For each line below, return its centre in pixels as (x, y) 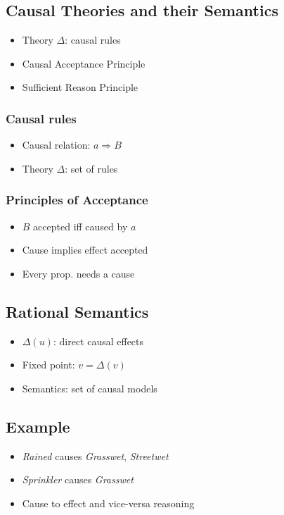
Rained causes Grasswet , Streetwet (95, 455)
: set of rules (91, 168)
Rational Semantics (77, 311)
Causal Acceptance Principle (84, 63)
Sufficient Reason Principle (80, 87)
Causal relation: (56, 145)
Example (38, 426)
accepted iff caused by (80, 226)
